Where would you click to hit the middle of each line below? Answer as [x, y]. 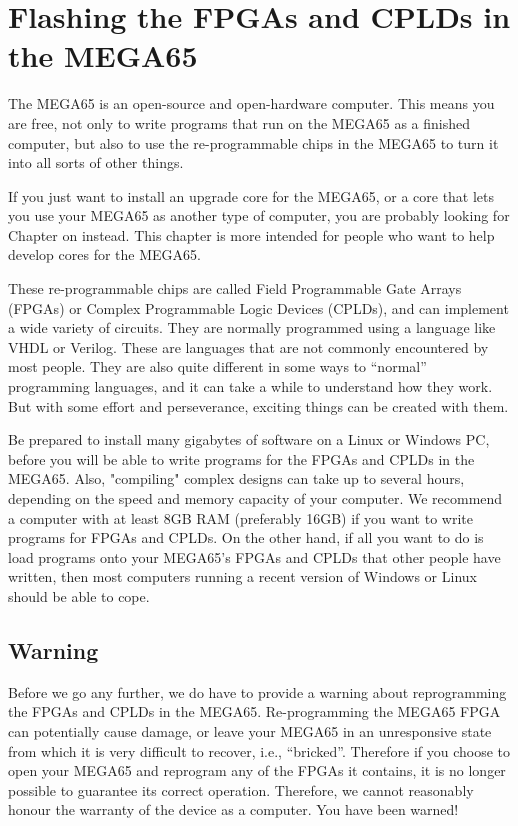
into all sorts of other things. [96, 162]
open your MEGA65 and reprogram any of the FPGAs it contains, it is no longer [257, 770]
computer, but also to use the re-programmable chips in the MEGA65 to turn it [253, 142]
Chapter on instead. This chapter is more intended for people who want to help [251, 234]
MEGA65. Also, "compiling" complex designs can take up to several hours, [236, 478]
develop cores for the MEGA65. [104, 254]
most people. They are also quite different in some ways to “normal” [217, 366]
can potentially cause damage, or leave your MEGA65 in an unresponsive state [250, 730]
